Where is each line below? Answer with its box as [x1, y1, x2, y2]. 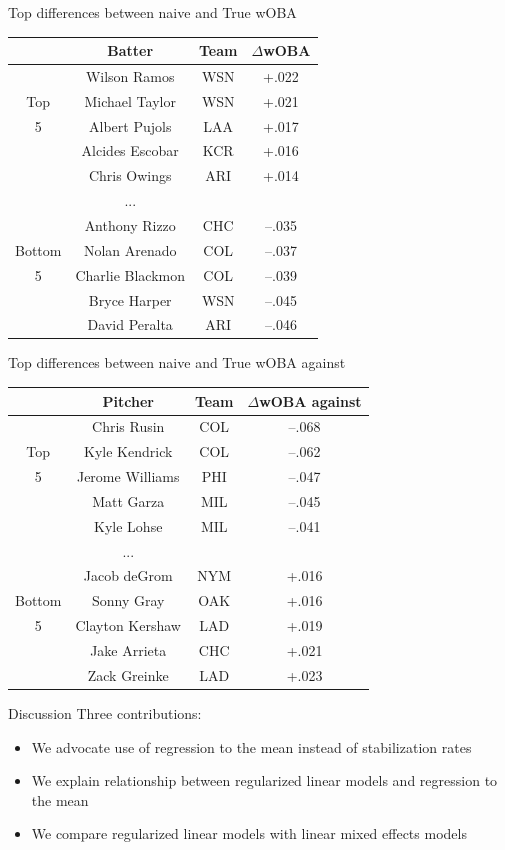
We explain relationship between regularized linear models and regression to [31, 770, 498, 791]
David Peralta [87, 314, 173, 335]
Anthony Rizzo [84, 215, 176, 235]
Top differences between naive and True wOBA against [8, 352, 346, 373]
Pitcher [102, 390, 154, 411]
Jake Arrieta [90, 640, 167, 660]
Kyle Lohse [94, 515, 163, 536]
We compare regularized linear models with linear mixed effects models [31, 823, 467, 844]
